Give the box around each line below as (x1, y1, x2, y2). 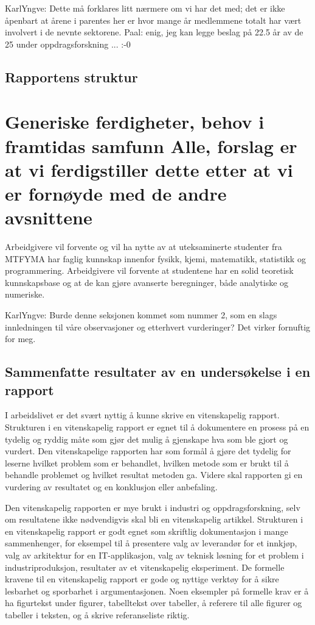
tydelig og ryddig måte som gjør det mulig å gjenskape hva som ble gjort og (5, 432, 288, 445)
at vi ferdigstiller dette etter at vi (5, 157, 293, 182)
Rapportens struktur (5, 67, 138, 86)
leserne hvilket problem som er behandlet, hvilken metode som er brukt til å (5, 456, 289, 469)
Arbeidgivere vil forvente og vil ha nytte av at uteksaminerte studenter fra (5, 240, 282, 253)
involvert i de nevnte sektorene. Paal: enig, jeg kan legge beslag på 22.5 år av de (5, 26, 303, 38)
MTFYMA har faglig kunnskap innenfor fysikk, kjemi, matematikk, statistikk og (5, 252, 306, 265)
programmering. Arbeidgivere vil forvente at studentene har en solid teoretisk (5, 264, 294, 277)
